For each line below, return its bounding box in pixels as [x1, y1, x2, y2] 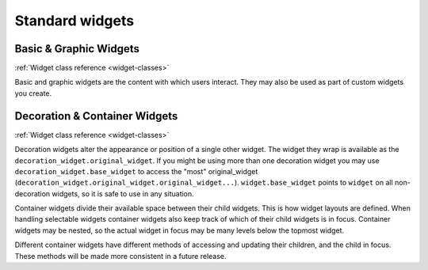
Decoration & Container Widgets [14, 109, 178, 123]
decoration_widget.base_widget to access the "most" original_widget [14, 166, 258, 176]
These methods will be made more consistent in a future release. [14, 251, 227, 260]
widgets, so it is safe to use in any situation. [52, 188, 194, 198]
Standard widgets [14, 12, 135, 29]
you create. [14, 88, 52, 98]
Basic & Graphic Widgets [14, 42, 140, 55]
